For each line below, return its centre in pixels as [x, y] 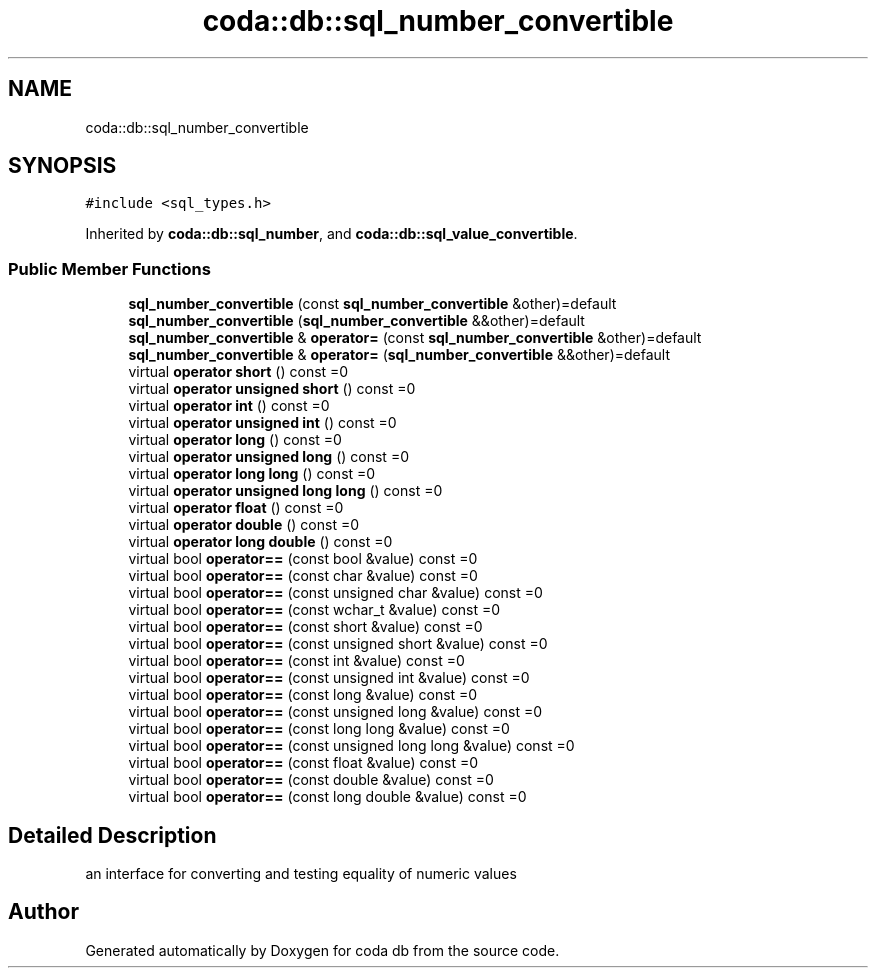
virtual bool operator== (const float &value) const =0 [303, 763]
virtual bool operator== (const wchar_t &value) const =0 [314, 610]
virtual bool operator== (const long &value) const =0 [303, 695]
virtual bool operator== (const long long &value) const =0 [319, 729]
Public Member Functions [109, 268]
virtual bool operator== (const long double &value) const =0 [327, 797]
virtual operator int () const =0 [229, 406]
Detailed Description [112, 835]
